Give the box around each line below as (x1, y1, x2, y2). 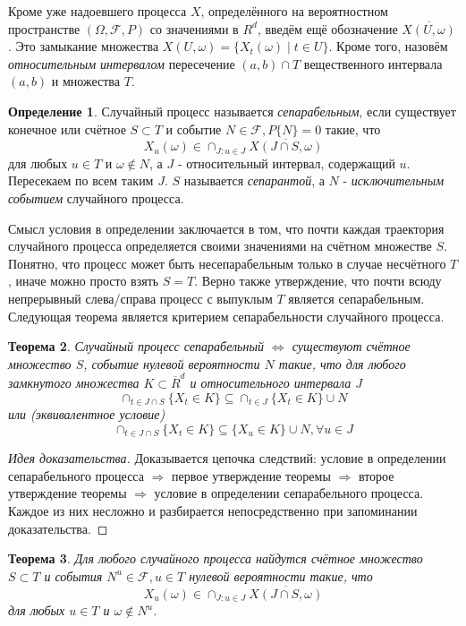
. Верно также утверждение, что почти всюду (194, 271, 442, 290)
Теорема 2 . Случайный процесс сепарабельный (8, 337, 264, 356)
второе (358, 466, 394, 485)
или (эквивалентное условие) (8, 405, 165, 424)
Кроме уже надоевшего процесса (8, 2, 187, 20)
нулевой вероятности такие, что (189, 566, 373, 585)
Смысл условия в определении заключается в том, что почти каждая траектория (8, 219, 445, 237)
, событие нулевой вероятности (83, 354, 260, 373)
